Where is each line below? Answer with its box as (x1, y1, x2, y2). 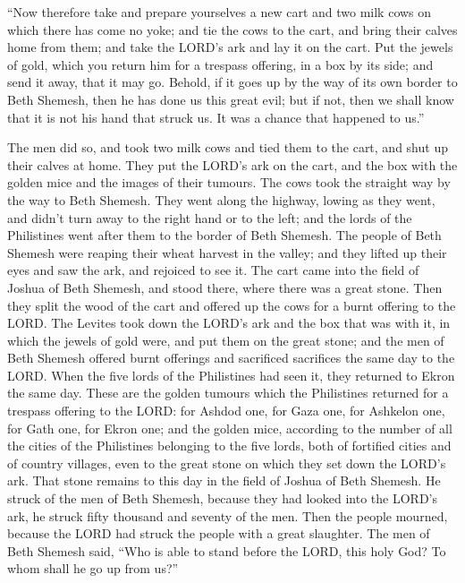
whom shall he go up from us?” (7, 559, 179, 578)
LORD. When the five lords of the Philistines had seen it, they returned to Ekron (7, 365, 455, 384)
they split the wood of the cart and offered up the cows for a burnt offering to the (7, 296, 456, 314)
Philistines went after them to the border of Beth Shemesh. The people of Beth (7, 226, 442, 244)
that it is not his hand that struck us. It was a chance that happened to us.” (7, 107, 425, 126)
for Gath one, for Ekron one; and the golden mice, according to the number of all (7, 418, 452, 437)
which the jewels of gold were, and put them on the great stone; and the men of (7, 330, 444, 349)
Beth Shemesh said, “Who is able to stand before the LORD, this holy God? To (7, 541, 446, 560)
